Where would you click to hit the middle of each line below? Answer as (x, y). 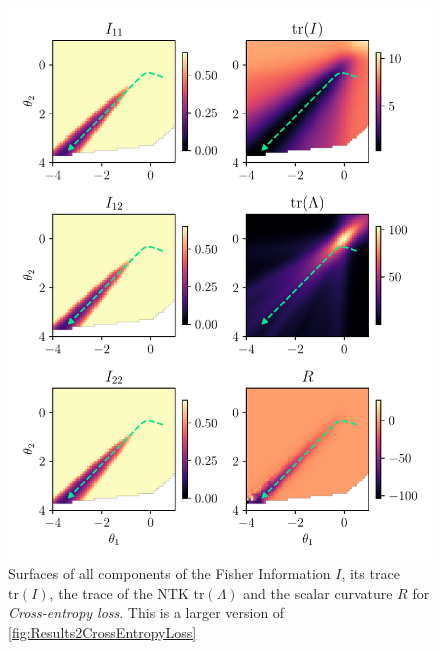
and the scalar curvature (318, 592)
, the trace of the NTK (119, 592)
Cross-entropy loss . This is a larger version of (146, 612)
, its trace (370, 573)
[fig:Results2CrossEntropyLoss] (102, 632)
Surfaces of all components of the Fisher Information (169, 573)
